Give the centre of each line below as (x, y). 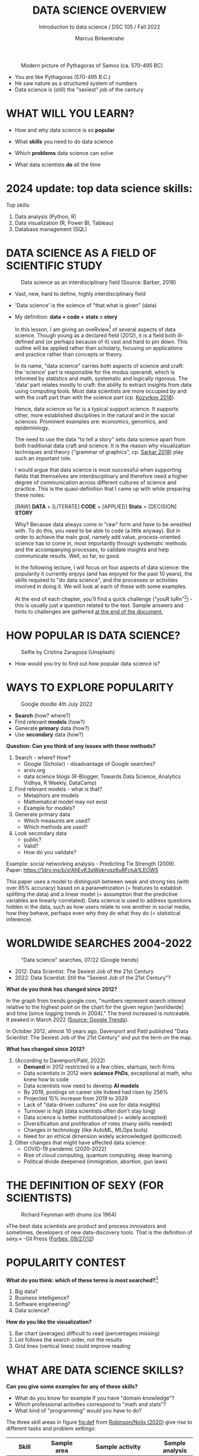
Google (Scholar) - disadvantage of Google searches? (89, 763)
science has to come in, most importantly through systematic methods (101, 544)
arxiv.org (34, 770)
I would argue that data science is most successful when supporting (98, 470)
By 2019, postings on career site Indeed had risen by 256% (96, 1092)
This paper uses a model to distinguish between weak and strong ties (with (98, 881)
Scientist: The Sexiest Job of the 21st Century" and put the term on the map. (99, 1037)
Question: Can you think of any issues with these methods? (81, 746)
